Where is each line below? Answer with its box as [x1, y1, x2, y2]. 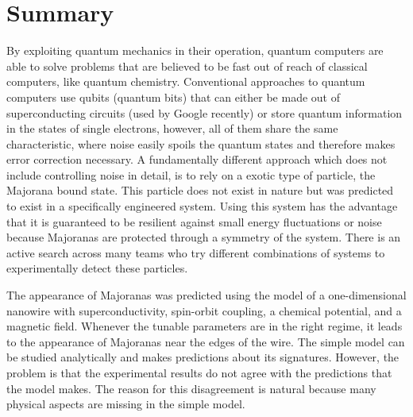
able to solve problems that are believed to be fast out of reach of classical [6, 57, 368, 74]
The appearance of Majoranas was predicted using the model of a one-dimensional [6, 287, 407, 303]
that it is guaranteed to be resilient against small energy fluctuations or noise [6, 213, 382, 230]
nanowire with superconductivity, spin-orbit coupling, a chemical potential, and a [6, 302, 402, 319]
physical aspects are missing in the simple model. [6, 396, 245, 412]
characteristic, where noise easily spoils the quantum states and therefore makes [6, 135, 396, 152]
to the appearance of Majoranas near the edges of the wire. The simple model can [6, 333, 405, 349]
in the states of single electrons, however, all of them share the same [6, 120, 338, 137]
